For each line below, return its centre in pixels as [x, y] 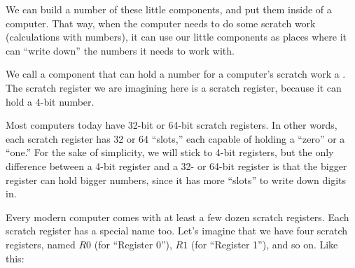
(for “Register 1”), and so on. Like [264, 244]
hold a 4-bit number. [50, 101]
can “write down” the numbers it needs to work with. [120, 50]
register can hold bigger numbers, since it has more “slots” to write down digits [176, 179]
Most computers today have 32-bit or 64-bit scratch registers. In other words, [172, 125]
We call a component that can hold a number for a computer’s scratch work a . [176, 74]
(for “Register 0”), [133, 244]
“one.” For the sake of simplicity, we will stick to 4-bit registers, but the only [170, 152]
